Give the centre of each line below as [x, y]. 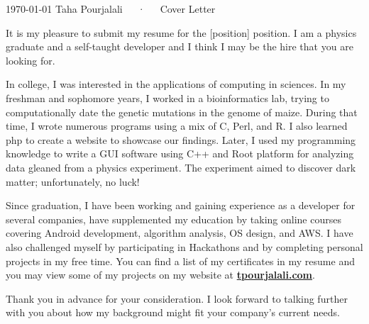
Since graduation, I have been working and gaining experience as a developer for [181, 205]
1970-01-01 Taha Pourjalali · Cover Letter [111, 9]
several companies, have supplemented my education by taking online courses [174, 219]
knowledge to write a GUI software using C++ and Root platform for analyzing [180, 153]
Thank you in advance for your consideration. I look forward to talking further [177, 298]
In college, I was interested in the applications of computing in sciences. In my [176, 84]
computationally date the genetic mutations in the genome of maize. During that [182, 112]
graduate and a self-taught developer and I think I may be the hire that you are [180, 46]
